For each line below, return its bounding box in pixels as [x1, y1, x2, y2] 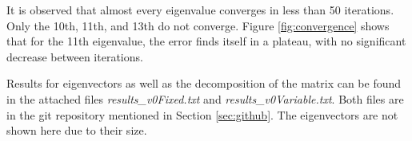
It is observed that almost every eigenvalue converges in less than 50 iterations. [6, 2, 394, 18]
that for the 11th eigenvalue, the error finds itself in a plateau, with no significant [6, 33, 406, 49]
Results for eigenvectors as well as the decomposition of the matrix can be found [6, 75, 402, 92]
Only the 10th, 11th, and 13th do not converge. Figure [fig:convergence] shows [6, 17, 390, 33]
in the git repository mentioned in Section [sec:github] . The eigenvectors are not [6, 106, 398, 123]
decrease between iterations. [6, 48, 143, 65]
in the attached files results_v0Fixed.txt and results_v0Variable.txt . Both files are [6, 90, 404, 107]
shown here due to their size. [6, 122, 147, 139]
